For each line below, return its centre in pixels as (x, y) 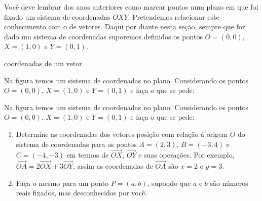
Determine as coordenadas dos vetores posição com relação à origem (122, 134)
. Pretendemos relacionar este (174, 16)
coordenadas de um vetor (43, 63)
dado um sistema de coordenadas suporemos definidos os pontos (103, 36)
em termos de (88, 155)
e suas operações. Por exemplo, (186, 155)
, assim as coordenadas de (113, 166)
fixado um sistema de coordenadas (57, 16)
